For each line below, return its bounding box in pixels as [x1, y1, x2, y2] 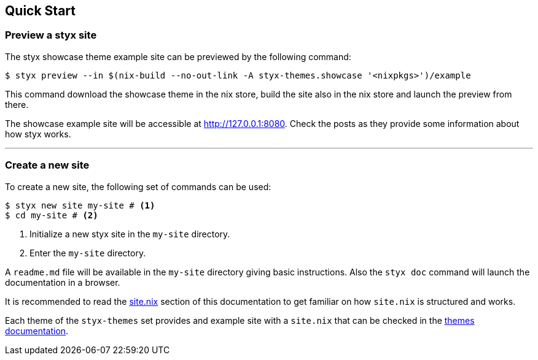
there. [5, 99, 29, 110]
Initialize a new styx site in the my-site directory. [29, 228, 230, 239]
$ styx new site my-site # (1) [5, 200, 155, 210]
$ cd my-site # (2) [5, 210, 98, 220]
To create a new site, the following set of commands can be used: [5, 181, 271, 192]
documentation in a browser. [5, 277, 120, 288]
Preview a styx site [5, 29, 97, 42]
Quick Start [5, 3, 76, 18]
